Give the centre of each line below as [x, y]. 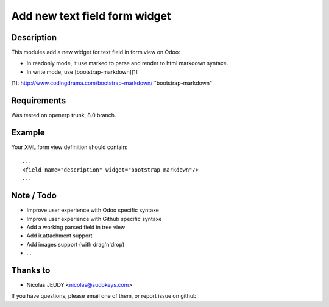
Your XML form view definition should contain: [69, 147]
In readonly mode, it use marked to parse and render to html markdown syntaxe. [127, 63]
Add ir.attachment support [59, 236]
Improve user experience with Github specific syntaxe [94, 219]
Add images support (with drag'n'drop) [76, 244]
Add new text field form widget [91, 16]
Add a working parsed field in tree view [76, 227]
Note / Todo [34, 196]
